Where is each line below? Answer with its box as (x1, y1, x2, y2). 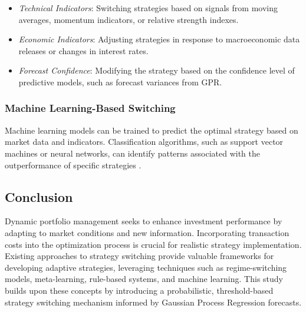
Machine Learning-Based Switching (5, 101, 176, 115)
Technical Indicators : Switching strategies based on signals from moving (18, 2, 278, 14)
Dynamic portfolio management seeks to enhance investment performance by (5, 215, 282, 227)
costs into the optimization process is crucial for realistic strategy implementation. (5, 238, 302, 250)
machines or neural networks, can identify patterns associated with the (5, 147, 260, 159)
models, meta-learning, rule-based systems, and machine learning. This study (5, 273, 283, 285)
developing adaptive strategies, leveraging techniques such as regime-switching (5, 261, 287, 273)
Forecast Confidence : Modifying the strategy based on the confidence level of (18, 64, 295, 77)
